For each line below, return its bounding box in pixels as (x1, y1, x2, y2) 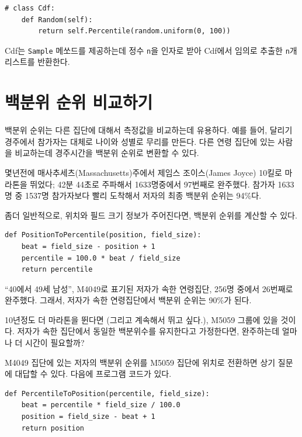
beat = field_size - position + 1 (21, 242, 155, 251)
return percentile (21, 265, 93, 274)
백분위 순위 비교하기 (5, 90, 153, 114)
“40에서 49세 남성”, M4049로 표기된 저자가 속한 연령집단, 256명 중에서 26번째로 (5, 282, 293, 294)
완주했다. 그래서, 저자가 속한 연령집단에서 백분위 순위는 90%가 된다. (5, 294, 252, 306)
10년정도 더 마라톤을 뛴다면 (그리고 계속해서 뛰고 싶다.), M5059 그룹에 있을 (5, 313, 278, 325)
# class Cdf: (5, 4, 55, 12)
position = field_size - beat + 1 (21, 412, 155, 421)
